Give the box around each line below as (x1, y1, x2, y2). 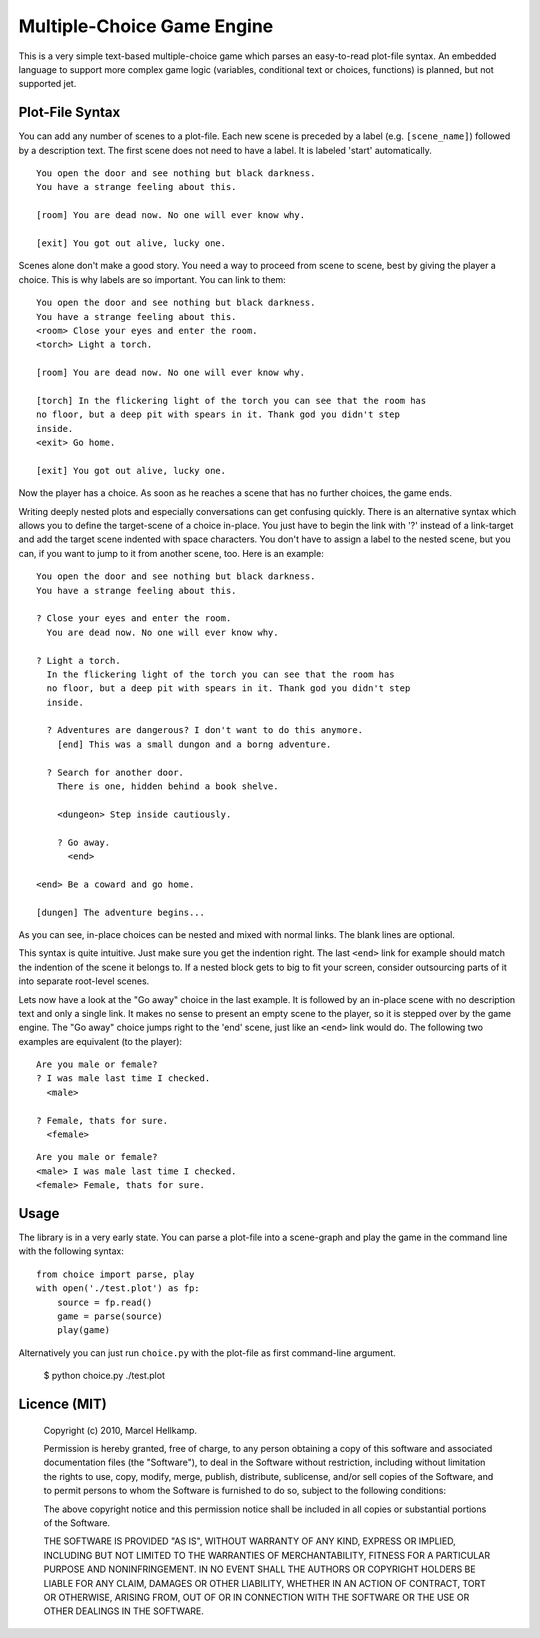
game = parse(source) (56, 1311, 164, 1322)
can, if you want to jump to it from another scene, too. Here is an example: (18, 547, 324, 559)
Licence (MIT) (18, 1396, 107, 1413)
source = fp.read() (56, 1296, 153, 1308)
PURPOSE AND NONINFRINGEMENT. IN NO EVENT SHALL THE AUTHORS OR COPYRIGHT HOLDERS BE (43, 1563, 476, 1575)
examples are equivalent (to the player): (18, 1035, 183, 1047)
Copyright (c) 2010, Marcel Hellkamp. (43, 1424, 198, 1436)
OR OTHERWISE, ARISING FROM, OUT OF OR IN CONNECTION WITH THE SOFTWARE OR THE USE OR (43, 1591, 470, 1603)
